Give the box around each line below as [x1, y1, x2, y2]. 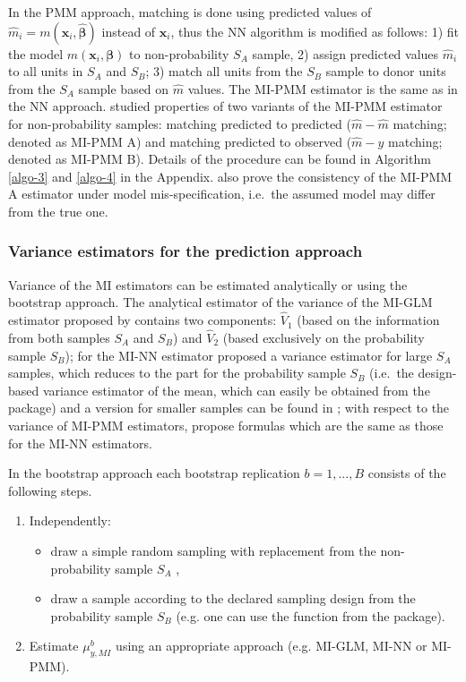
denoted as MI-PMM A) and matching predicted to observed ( [8, 132, 352, 150]
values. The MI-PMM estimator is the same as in [187, 79, 458, 98]
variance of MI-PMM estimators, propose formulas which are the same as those [8, 415, 444, 434]
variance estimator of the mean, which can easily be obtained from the [42, 380, 430, 399]
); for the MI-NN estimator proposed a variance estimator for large [65, 345, 433, 364]
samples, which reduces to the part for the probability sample [8, 363, 346, 382]
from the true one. [8, 201, 108, 220]
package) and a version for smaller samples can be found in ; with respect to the [8, 398, 450, 417]
